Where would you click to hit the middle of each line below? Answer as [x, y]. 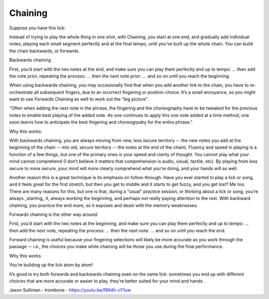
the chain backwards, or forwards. [44, 51]
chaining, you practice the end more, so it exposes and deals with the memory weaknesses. [104, 205]
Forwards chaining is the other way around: [54, 214]
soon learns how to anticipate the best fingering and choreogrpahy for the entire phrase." [101, 122]
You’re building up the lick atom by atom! [51, 265]
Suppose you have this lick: [37, 28]
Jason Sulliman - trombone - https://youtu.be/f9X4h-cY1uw [70, 290]
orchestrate [21, 92]
